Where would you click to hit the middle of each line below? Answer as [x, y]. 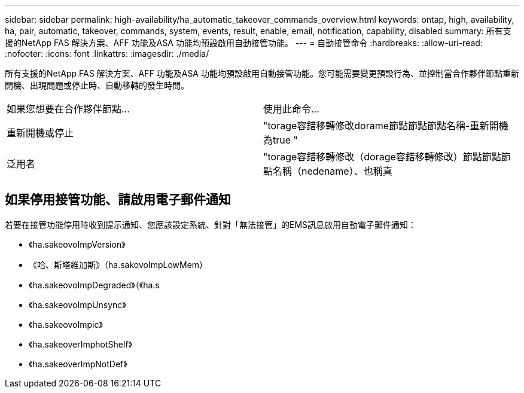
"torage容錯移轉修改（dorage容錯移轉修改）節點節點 [382, 157]
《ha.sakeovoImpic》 [66, 324]
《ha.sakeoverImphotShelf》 [80, 344]
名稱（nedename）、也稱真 [333, 171]
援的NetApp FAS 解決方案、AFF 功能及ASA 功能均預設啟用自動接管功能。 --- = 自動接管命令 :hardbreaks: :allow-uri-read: [244, 43]
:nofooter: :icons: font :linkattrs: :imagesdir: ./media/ [107, 54]
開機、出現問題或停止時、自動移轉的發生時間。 [97, 85]
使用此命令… [291, 109]
